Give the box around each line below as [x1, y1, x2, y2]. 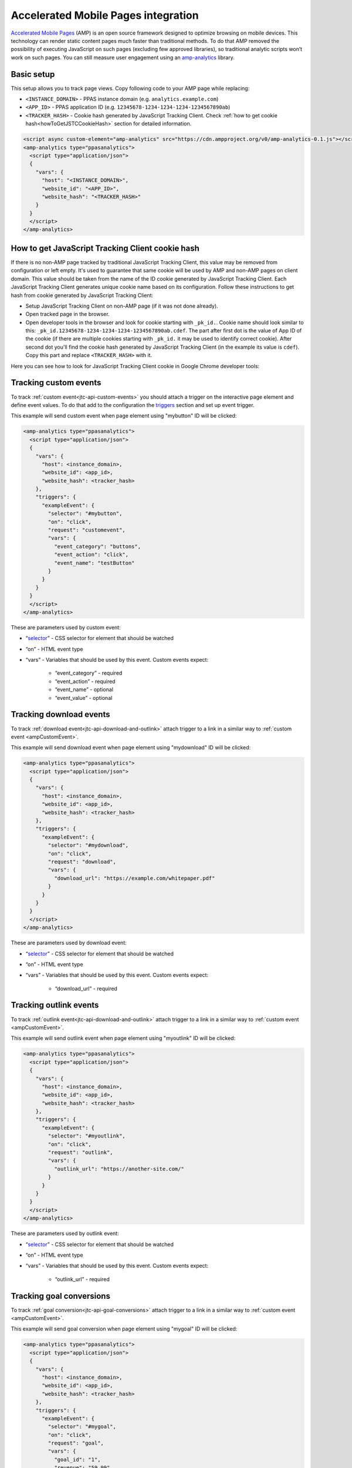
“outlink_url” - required [55, 1275, 110, 1282]
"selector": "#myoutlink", [48, 1133, 126, 1139]
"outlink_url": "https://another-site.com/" [53, 1166, 184, 1172]
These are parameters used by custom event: [11, 624, 121, 631]
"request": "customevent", [48, 527, 126, 534]
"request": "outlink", [48, 1149, 114, 1156]
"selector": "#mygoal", [48, 1423, 117, 1430]
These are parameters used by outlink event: [11, 1230, 120, 1237]
